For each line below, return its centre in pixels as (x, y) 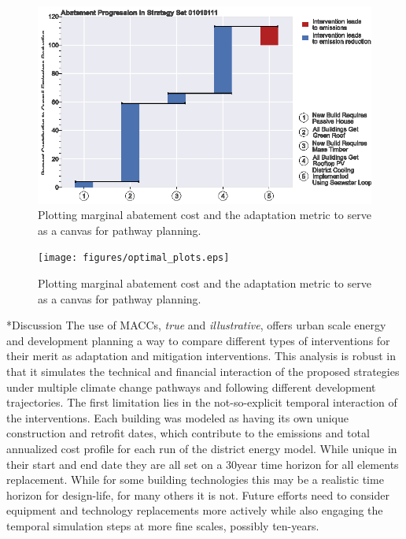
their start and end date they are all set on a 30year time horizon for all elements (203, 464)
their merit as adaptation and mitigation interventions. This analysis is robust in (201, 356)
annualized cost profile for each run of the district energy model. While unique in (202, 448)
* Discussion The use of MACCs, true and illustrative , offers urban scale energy (196, 325)
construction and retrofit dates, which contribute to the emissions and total (188, 433)
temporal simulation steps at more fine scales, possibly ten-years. (163, 525)
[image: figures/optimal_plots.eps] (134, 258)
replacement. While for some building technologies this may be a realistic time (195, 480)
